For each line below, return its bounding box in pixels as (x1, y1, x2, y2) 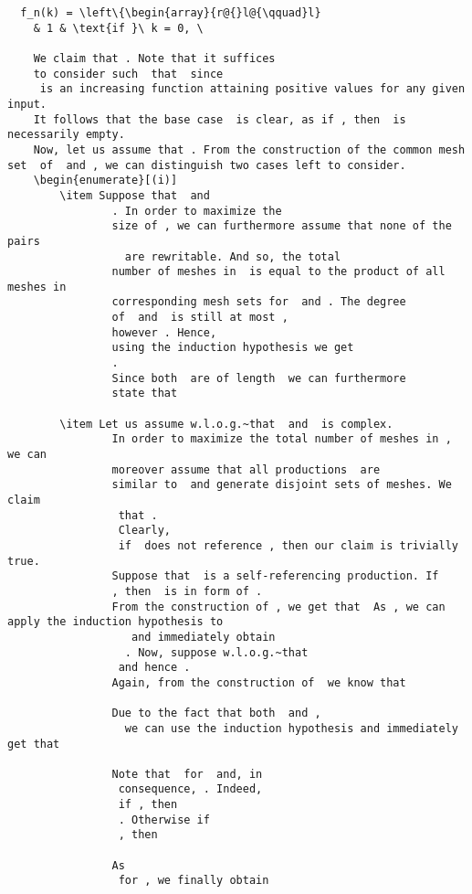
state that (111, 387, 178, 400)
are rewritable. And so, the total (124, 250, 341, 263)
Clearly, (118, 524, 171, 537)
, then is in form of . (111, 584, 263, 598)
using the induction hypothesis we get (111, 341, 354, 355)
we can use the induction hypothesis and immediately (124, 721, 458, 735)
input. (7, 97, 47, 111)
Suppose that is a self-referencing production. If (111, 569, 439, 583)
